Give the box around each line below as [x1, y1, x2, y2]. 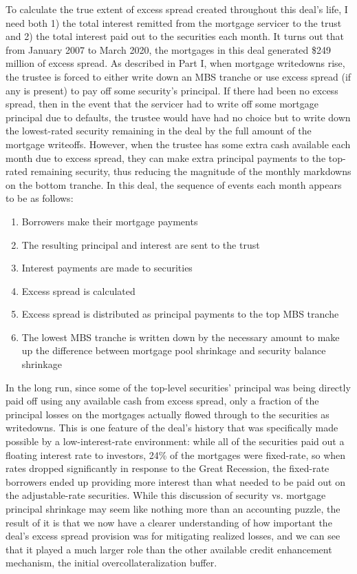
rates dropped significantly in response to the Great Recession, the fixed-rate [6, 461, 329, 475]
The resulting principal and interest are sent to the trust [21, 237, 260, 252]
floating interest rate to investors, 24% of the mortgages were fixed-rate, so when [6, 447, 346, 462]
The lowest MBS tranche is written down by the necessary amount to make [21, 329, 340, 344]
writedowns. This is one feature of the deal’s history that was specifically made [6, 420, 338, 435]
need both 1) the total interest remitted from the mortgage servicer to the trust [6, 15, 342, 30]
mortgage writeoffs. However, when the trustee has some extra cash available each [6, 136, 351, 151]
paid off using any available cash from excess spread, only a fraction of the [6, 393, 319, 408]
